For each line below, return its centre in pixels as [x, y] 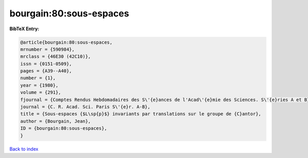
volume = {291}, [41, 93]
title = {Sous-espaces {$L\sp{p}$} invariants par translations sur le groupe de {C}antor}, [141, 114]
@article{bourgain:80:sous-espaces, [66, 42]
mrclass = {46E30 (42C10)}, [55, 57]
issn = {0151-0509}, [46, 64]
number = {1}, [38, 78]
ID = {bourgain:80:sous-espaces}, [64, 129]
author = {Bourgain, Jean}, [55, 121]
